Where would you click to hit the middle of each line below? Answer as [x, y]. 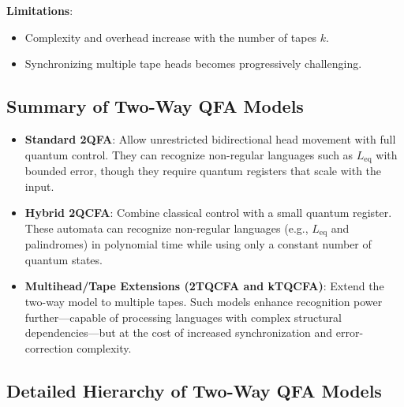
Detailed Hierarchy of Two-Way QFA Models [194, 390]
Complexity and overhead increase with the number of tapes [171, 37]
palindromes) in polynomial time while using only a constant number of [198, 244]
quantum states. [64, 259]
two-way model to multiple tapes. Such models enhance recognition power [204, 302]
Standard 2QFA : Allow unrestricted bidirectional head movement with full [210, 138]
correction [49, 347]
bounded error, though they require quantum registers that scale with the [203, 171]
